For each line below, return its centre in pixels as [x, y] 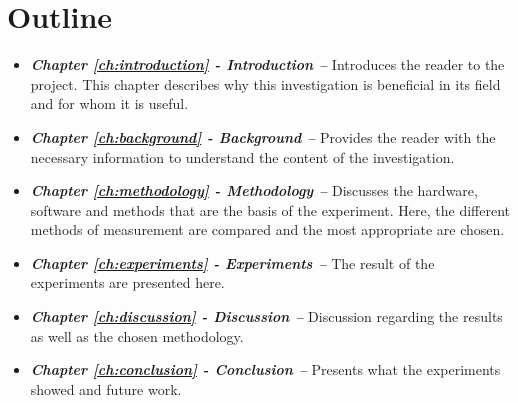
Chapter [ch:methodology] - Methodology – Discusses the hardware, [254, 190]
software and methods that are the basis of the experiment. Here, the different [270, 209]
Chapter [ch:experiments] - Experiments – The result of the [232, 262]
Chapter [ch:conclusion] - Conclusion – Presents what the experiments [265, 369]
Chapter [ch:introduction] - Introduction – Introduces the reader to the [267, 64]
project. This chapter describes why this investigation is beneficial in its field [265, 83]
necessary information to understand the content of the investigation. [242, 156]
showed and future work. [106, 388]
